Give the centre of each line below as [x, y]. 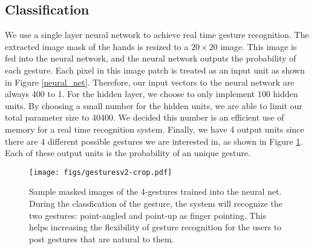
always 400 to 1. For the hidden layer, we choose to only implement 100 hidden [152, 94]
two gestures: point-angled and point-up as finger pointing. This [148, 215]
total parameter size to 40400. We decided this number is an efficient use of [145, 117]
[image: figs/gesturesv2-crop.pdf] [101, 172]
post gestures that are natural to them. [102, 238]
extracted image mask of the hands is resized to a [97, 46]
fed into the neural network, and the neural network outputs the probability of [151, 58]
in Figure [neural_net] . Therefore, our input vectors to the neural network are [150, 82]
